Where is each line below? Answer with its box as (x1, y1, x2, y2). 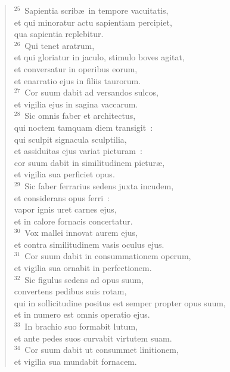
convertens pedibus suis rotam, (14, 285, 127, 297)
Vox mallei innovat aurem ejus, (24, 226, 138, 239)
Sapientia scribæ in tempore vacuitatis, (24, 4, 169, 16)
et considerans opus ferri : (14, 191, 110, 204)
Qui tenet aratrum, (24, 39, 95, 51)
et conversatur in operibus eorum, (14, 62, 138, 75)
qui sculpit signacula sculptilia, (14, 133, 127, 145)
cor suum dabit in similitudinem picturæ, (14, 156, 165, 168)
